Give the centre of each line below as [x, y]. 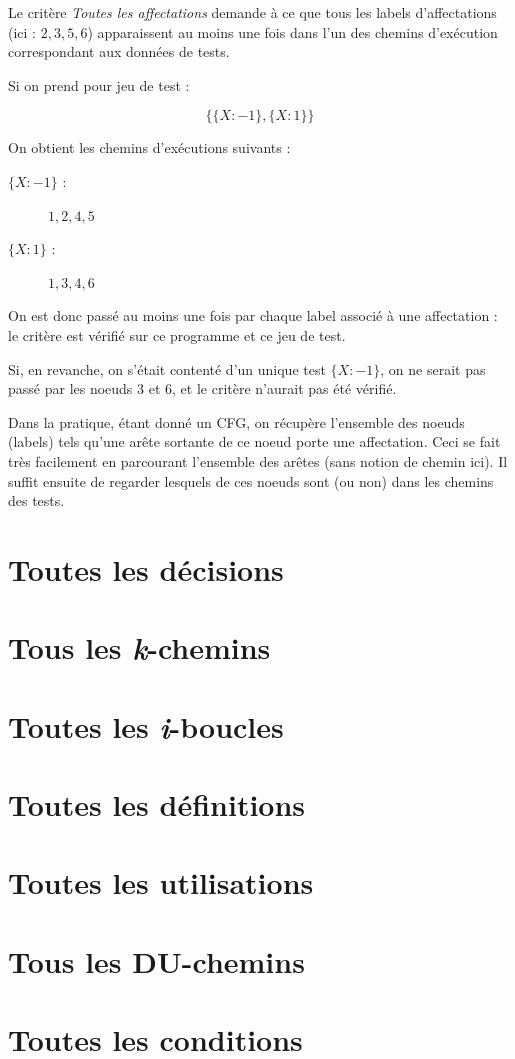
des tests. [36, 500]
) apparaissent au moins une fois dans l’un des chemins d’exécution [292, 31]
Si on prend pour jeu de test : [99, 84]
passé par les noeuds [70, 388]
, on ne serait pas [433, 368]
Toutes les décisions [146, 568]
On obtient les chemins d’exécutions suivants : [149, 147]
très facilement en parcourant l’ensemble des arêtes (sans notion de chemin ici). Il [258, 460]
